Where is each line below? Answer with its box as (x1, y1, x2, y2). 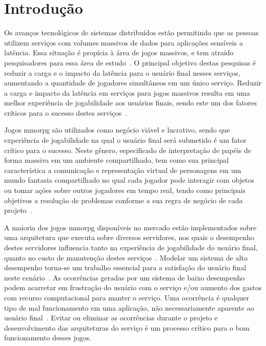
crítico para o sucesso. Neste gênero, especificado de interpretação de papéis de (4, 144, 252, 155)
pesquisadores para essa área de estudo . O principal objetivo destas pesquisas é (4, 57, 256, 68)
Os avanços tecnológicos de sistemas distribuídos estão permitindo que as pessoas (4, 27, 259, 38)
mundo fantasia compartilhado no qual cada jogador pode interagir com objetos (4, 175, 255, 185)
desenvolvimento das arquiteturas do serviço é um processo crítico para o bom (4, 322, 250, 333)
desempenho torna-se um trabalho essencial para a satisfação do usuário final (4, 262, 247, 273)
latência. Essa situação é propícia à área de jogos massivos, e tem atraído (4, 47, 234, 58)
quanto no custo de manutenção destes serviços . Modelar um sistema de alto (4, 252, 248, 263)
